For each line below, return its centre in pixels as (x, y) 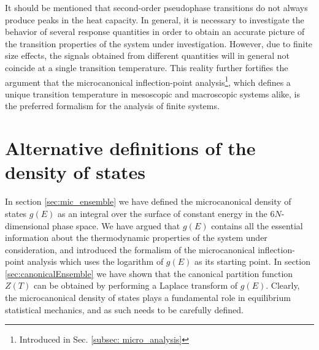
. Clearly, (283, 285)
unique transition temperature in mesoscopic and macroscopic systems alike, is (153, 93)
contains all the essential (257, 225)
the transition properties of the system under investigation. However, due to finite (159, 43)
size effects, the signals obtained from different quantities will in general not (148, 55)
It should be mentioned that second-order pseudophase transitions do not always (156, 7)
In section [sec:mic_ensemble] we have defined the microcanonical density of (148, 201)
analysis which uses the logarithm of (95, 261)
